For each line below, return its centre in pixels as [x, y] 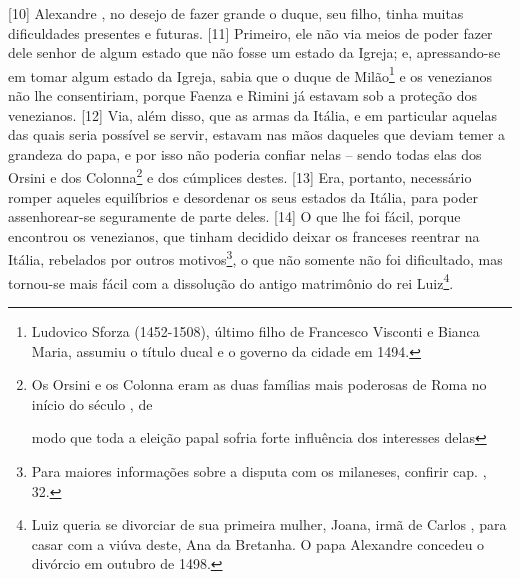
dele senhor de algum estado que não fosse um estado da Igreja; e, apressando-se [254, 52]
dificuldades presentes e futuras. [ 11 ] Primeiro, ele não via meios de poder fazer [250, 32]
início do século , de [92, 403]
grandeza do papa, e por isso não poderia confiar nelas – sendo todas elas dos [245, 153]
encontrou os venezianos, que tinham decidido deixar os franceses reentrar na [244, 235]
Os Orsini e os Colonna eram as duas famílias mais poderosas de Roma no [259, 384]
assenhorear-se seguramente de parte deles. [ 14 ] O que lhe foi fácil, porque [234, 216]
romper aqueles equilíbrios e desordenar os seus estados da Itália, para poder [243, 196]
